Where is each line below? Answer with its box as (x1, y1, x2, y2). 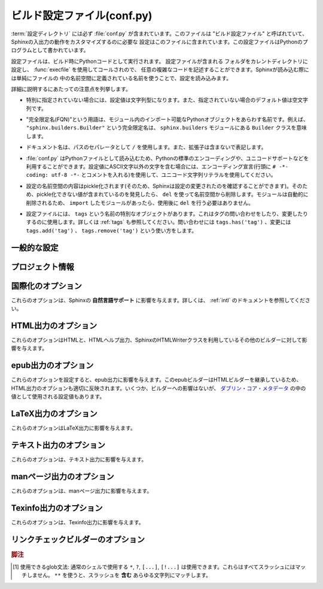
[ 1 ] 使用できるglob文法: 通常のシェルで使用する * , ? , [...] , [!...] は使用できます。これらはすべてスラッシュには (13, 563, 295, 570)
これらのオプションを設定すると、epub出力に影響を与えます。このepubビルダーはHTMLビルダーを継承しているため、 (11, 376, 302, 383)
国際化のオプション (11, 280, 82, 291)
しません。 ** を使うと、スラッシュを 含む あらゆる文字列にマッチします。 (27, 572, 212, 579)
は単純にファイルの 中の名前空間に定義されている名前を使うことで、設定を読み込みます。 (11, 74, 232, 81)
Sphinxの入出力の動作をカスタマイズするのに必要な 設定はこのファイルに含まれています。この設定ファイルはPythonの (11, 38, 303, 45)
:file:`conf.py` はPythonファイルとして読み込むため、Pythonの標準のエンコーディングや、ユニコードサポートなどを (26, 155, 309, 162)
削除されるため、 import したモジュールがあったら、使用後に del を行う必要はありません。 (26, 199, 254, 206)
